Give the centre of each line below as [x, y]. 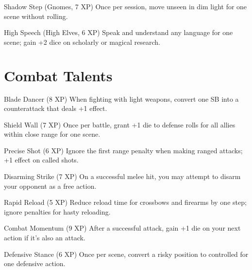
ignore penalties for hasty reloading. [57, 211]
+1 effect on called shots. [41, 160]
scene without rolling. [36, 16]
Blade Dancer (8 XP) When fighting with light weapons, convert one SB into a [121, 99]
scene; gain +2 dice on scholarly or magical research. [82, 42]
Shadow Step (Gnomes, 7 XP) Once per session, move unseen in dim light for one [126, 6]
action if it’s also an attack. [45, 238]
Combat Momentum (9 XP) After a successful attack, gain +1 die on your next [122, 228]
